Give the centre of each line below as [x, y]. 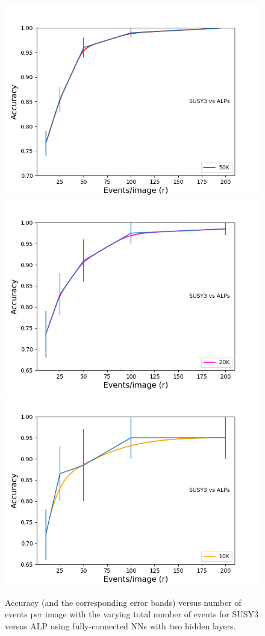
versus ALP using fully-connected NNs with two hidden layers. [120, 625]
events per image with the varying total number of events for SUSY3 [132, 614]
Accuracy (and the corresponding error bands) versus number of [123, 602]
